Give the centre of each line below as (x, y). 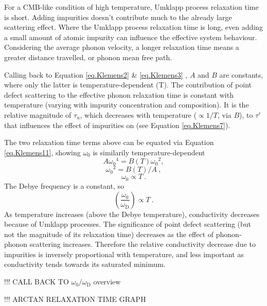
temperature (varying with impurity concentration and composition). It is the (127, 105)
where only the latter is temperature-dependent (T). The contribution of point (128, 85)
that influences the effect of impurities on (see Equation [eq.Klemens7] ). (117, 125)
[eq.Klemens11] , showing (42, 152)
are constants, (241, 74)
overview (107, 282)
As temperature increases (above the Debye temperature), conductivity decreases (132, 214)
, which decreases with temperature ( (138, 114)
